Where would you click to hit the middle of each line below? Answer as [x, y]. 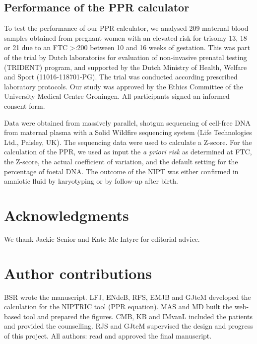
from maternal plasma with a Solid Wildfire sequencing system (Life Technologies [128, 132]
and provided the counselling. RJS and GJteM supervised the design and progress [128, 326]
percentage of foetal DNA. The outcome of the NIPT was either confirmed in [121, 171]
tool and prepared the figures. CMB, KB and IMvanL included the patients [138, 316]
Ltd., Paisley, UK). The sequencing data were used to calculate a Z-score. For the [128, 142]
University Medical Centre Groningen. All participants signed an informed [117, 96]
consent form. [25, 105]
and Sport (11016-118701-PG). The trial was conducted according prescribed [121, 77]
